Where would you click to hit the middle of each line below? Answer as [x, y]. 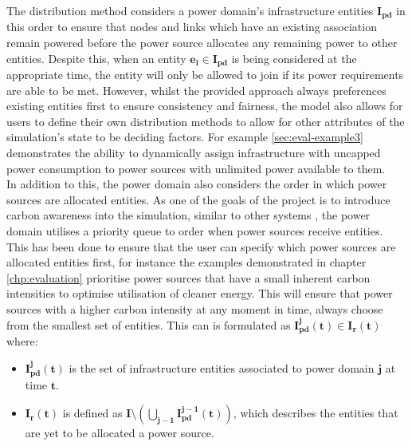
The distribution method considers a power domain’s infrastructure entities [190, 10]
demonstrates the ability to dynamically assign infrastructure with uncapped [194, 153]
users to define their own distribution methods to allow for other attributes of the [206, 121]
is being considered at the [294, 58]
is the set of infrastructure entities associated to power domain [222, 367]
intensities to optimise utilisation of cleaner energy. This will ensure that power [200, 293]
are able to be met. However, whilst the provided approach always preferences [196, 90]
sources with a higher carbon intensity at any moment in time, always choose [195, 309]
